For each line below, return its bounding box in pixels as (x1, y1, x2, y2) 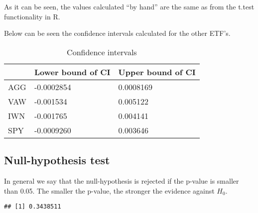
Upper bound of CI (118, 66, 196, 78)
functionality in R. (4, 11, 60, 21)
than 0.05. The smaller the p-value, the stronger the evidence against (4, 185, 215, 196)
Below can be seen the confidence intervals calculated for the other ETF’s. (4, 28, 231, 38)
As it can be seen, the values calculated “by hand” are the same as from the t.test (4, 1, 255, 11)
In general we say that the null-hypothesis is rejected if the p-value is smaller (4, 175, 239, 186)
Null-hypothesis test (4, 152, 110, 168)
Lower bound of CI (34, 66, 111, 78)
